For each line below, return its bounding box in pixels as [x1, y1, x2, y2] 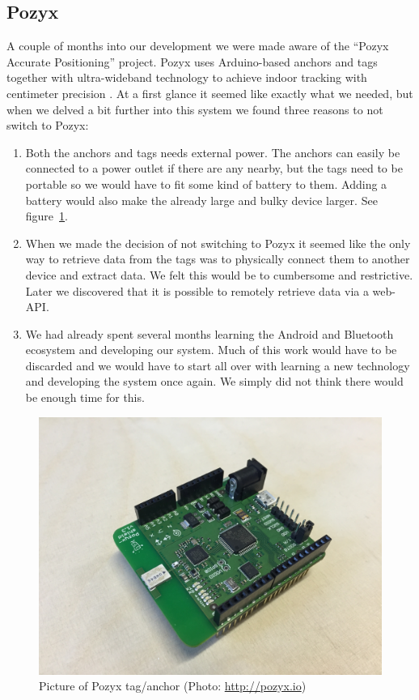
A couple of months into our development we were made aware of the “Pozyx [6, 37, 389, 54]
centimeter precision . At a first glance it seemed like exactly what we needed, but [6, 84, 413, 101]
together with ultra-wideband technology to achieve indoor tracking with [6, 69, 367, 86]
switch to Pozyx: [6, 117, 89, 134]
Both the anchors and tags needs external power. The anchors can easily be [25, 143, 400, 160]
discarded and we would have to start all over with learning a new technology [25, 356, 410, 373]
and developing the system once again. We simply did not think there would [25, 373, 404, 390]
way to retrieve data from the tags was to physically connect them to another [25, 250, 410, 267]
